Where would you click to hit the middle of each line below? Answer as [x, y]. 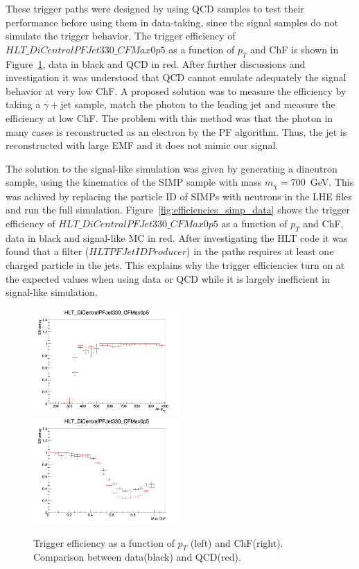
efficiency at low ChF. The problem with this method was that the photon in [169, 117]
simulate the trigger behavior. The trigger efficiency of [121, 36]
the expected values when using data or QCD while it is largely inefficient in [168, 278]
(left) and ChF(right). [237, 542]
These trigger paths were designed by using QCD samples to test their [155, 8]
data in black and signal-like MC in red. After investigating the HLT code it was [177, 237]
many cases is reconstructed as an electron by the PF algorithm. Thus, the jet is [176, 131]
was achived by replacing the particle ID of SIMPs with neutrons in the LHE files [179, 196]
